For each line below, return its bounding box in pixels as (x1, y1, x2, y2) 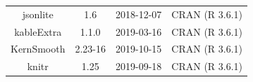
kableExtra (14, 24, 62, 39)
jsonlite (22, 6, 54, 21)
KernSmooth (11, 41, 66, 56)
